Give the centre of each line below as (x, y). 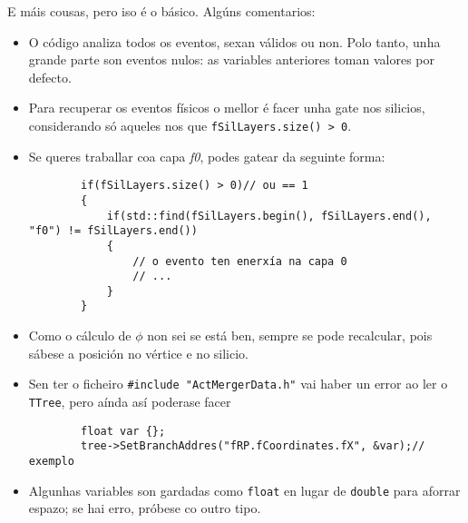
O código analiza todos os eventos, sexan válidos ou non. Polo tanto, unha (234, 41)
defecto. (50, 77)
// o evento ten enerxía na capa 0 (240, 261)
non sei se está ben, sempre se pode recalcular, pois (290, 336)
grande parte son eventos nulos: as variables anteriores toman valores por (232, 59)
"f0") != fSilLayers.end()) (113, 231)
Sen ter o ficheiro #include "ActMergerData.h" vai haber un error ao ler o (238, 384)
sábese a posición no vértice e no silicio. (138, 353)
